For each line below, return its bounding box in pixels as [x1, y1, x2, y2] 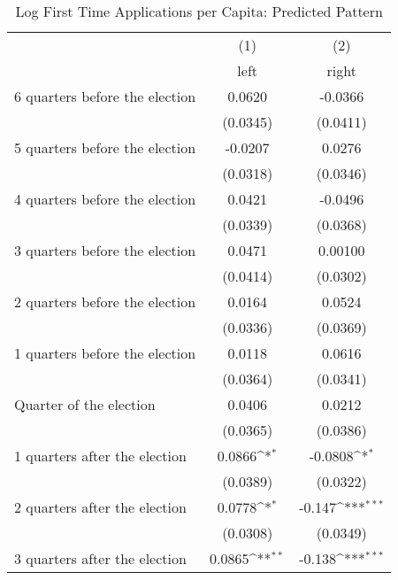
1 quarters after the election [14, 445, 187, 466]
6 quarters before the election [14, 86, 196, 106]
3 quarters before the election [14, 240, 196, 260]
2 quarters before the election [14, 291, 196, 312]
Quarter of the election [14, 394, 156, 414]
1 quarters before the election [14, 343, 196, 363]
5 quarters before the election [14, 137, 196, 158]
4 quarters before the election [14, 189, 196, 209]
